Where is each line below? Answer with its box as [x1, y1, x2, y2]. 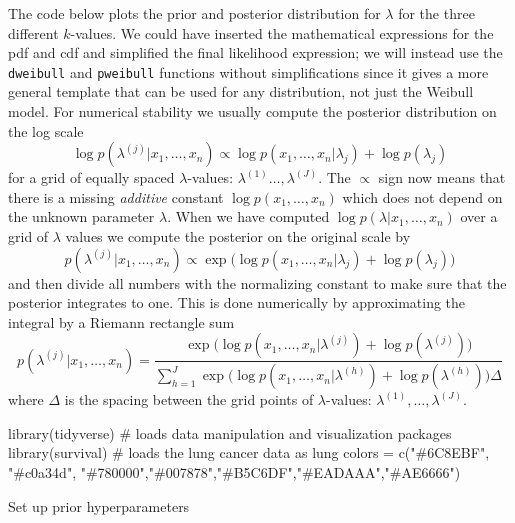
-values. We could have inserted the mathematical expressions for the [70, 22, 494, 43]
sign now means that [378, 167, 506, 188]
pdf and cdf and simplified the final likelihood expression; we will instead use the [8, 42, 503, 63]
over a [460, 206, 498, 227]
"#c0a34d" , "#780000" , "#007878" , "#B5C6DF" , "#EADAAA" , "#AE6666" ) [8, 462, 461, 483]
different [8, 22, 59, 43]
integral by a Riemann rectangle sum [8, 311, 235, 332]
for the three [398, 3, 475, 23]
